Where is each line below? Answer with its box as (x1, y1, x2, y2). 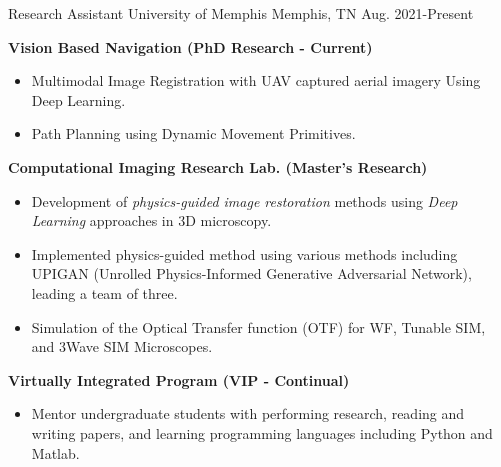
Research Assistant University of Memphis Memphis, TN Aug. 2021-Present (8, 3, 474, 23)
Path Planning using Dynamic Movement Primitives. (31, 123, 356, 144)
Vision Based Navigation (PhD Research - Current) (8, 36, 373, 57)
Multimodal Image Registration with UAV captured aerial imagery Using (31, 70, 481, 91)
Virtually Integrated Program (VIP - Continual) (8, 369, 350, 390)
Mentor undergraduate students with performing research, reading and (31, 403, 465, 424)
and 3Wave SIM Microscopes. (31, 336, 213, 357)
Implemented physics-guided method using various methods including (31, 243, 458, 264)
